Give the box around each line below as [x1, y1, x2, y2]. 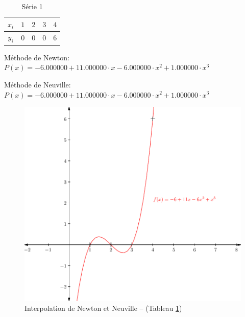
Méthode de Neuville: [4, 79, 71, 89]
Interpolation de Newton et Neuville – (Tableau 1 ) [24, 303, 182, 313]
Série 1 [21, 1, 43, 11]
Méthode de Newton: [4, 52, 69, 62]
